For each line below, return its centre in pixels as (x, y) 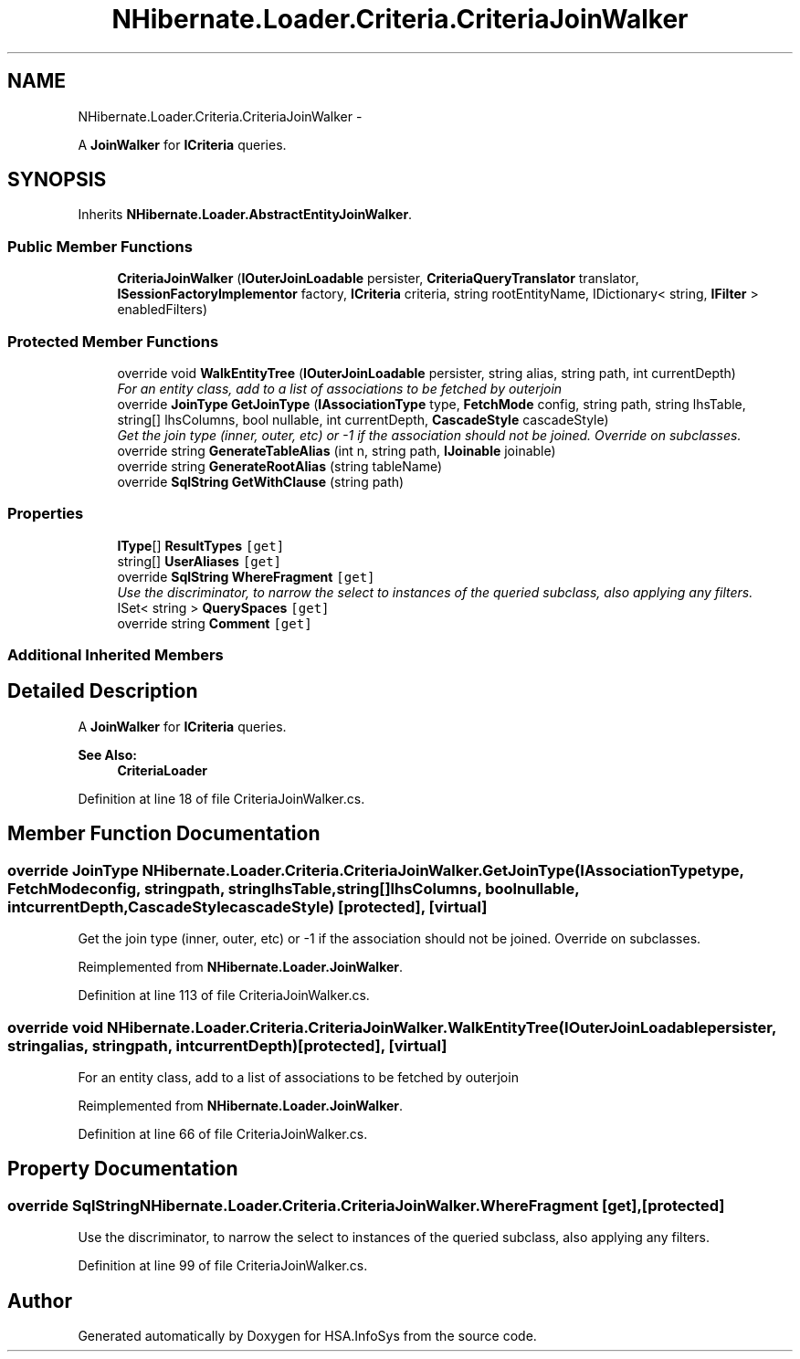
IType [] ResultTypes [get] (201, 545)
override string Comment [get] (215, 623)
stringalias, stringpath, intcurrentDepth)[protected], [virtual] (227, 1045)
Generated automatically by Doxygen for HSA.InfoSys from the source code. (307, 1335)
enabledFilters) (163, 310)
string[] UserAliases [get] (200, 561)
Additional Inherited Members (116, 655)
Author (40, 1301)
